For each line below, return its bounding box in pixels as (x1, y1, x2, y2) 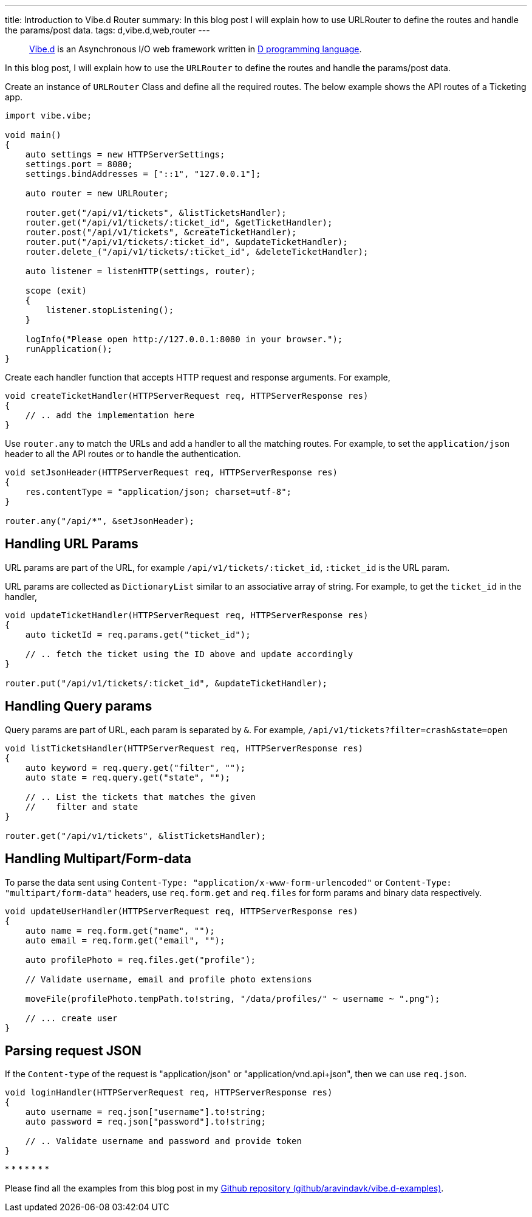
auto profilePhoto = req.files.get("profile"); (25, 954, 256, 965)
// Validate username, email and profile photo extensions (25, 974, 312, 984)
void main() (5, 130, 61, 140)
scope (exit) (25, 286, 87, 295)
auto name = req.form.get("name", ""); (25, 925, 215, 936)
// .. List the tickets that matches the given (25, 791, 256, 802)
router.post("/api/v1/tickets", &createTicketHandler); (25, 227, 297, 237)
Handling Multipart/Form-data (5, 851, 192, 867)
